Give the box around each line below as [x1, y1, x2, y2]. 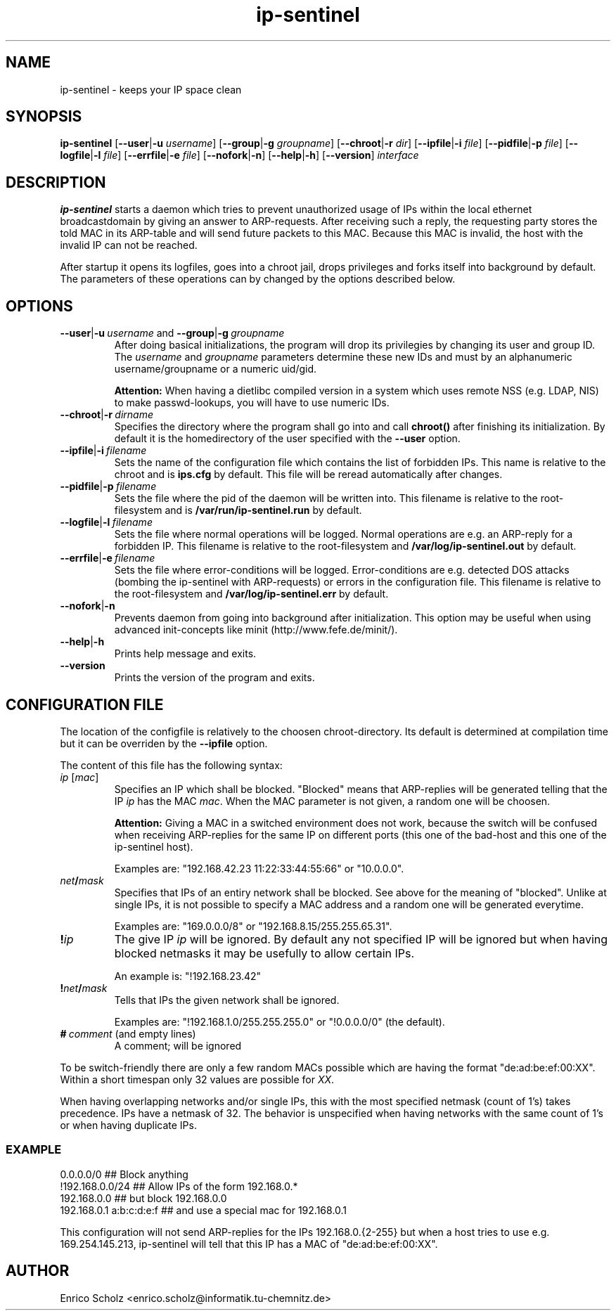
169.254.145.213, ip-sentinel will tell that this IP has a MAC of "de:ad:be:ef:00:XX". [60, 1237, 438, 1250]
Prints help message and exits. [114, 647, 257, 660]
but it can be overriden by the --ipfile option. [60, 737, 268, 749]
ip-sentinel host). [114, 840, 193, 853]
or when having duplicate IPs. [60, 1118, 197, 1131]
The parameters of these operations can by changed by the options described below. [60, 273, 456, 285]
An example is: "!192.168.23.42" [114, 969, 262, 982]
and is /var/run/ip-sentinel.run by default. [165, 504, 362, 517]
